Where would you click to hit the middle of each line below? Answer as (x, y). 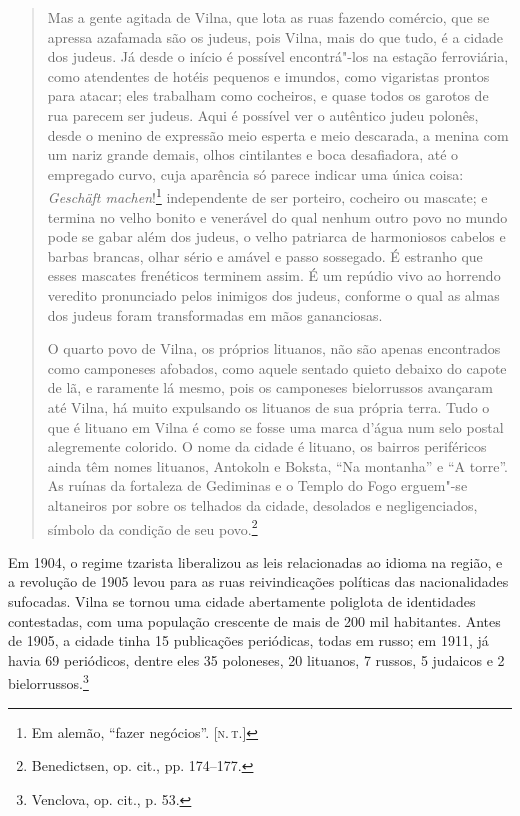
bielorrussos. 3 (48, 681)
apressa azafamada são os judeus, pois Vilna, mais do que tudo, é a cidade (275, 36)
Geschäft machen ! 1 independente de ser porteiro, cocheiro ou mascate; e (267, 195)
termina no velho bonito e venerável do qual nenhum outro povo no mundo (277, 216)
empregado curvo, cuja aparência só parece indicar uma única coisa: (255, 173)
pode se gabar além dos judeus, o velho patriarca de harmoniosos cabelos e (276, 236)
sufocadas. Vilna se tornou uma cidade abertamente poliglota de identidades (242, 600)
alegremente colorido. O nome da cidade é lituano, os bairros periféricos (267, 446)
